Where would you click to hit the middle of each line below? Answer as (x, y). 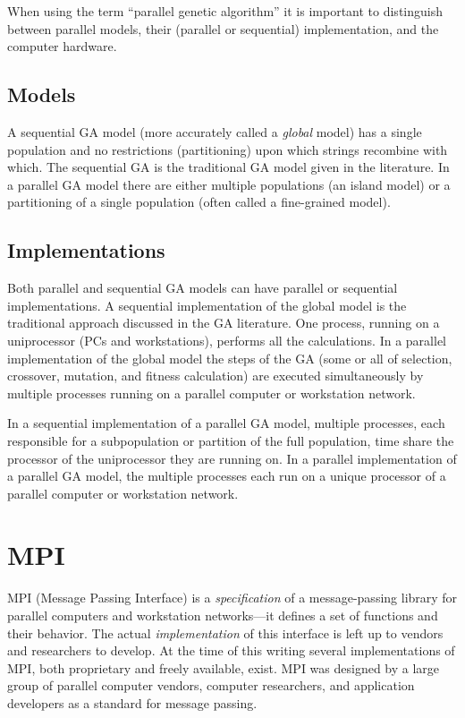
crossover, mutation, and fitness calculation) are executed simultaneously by (216, 376)
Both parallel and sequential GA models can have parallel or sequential (203, 288)
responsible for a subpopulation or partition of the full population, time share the (231, 440)
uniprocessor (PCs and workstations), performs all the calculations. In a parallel (227, 340)
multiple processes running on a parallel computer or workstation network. (211, 393)
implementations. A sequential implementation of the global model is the (207, 305)
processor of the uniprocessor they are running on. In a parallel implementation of (232, 458)
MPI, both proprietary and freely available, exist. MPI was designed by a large (224, 667)
